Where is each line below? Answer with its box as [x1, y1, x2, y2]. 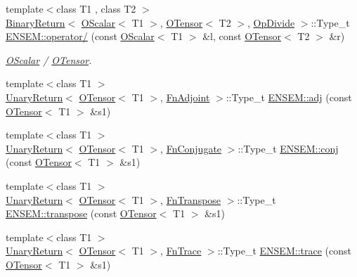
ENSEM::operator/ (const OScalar [6, 29, 155, 44]
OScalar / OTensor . [6, 52, 92, 67]
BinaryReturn [6, 15, 65, 30]
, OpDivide [247, 15, 295, 30]
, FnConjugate [160, 141, 222, 155]
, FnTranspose [160, 192, 221, 207]
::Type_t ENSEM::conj [238, 141, 339, 155]
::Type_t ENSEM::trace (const [217, 243, 351, 258]
